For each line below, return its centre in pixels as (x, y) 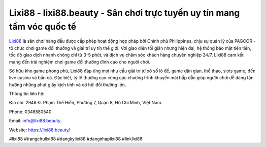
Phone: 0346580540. (31, 112)
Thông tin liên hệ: (27, 94)
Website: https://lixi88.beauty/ (40, 130)
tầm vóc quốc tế (43, 27)
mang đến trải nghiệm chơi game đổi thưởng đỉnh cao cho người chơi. (80, 62)
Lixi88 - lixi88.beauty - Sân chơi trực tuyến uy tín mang (124, 13)
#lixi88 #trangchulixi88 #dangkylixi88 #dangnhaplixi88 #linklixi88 (76, 139)
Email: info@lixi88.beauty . (35, 121)
